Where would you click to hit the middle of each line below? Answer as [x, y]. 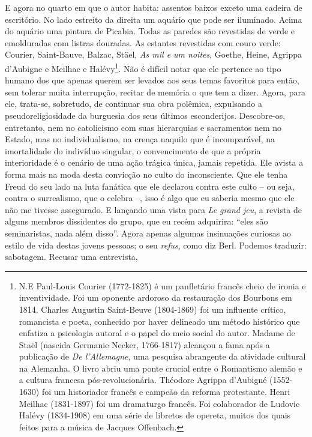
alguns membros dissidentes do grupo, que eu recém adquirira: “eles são [136, 221]
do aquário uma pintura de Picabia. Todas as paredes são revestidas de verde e [150, 31]
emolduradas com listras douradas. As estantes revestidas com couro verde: [143, 42]
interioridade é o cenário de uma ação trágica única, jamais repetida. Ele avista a [154, 162]
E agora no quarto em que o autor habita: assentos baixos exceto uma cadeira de [154, 7]
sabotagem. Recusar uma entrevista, [71, 257]
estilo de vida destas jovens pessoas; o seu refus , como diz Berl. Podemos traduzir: [156, 245]
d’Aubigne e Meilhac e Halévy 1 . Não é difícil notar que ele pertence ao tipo [143, 67]
